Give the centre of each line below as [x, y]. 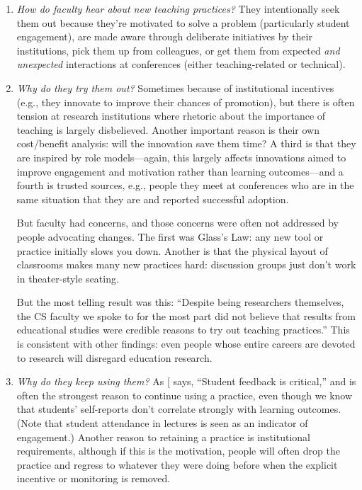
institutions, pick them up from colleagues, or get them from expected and [178, 50]
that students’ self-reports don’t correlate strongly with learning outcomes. [179, 409]
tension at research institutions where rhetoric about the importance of [171, 116]
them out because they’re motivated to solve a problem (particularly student [183, 22]
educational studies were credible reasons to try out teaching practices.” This [183, 330]
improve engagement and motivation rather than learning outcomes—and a [180, 171]
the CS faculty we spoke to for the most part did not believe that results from [186, 315]
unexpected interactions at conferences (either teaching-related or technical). [181, 64]
